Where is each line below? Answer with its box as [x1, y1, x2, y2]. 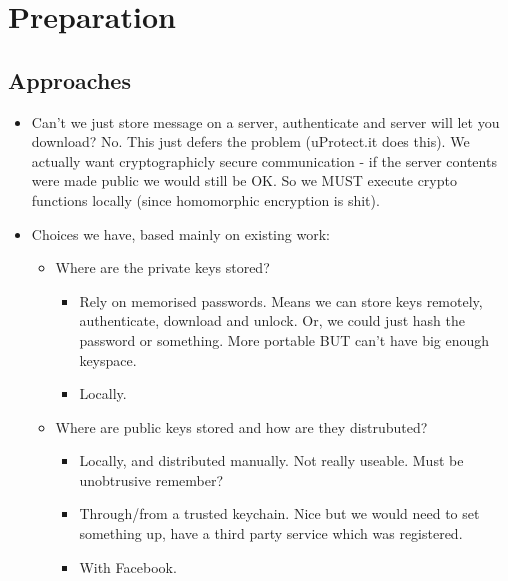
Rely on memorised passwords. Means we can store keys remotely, [79, 290, 483, 311]
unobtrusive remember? [79, 469, 224, 490]
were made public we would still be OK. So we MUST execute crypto [31, 170, 457, 191]
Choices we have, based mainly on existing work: [31, 223, 330, 244]
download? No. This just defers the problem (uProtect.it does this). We [31, 131, 470, 152]
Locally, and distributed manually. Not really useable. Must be [79, 450, 464, 471]
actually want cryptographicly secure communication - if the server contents [31, 150, 497, 171]
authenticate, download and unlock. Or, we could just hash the [79, 310, 466, 331]
